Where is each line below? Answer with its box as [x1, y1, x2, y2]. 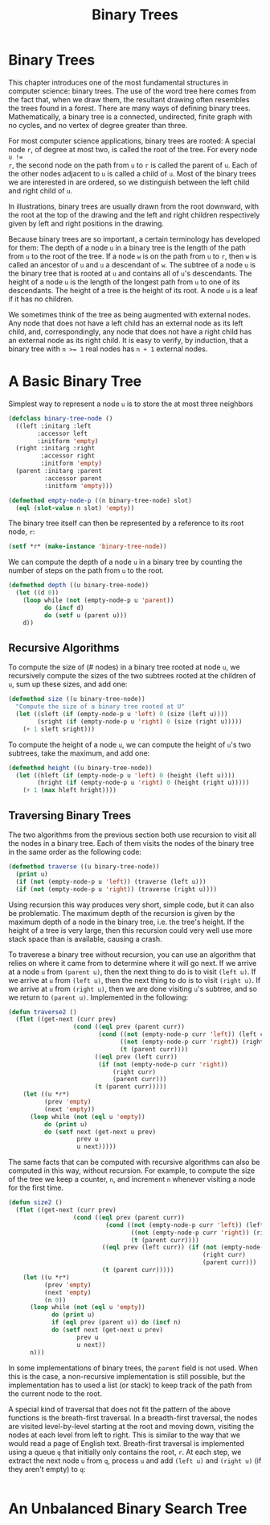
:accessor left [37, 429, 88, 437]
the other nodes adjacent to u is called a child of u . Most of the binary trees [8, 168, 257, 178]
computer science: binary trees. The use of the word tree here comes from [8, 86, 256, 96]
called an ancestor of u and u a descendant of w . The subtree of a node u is [8, 259, 256, 269]
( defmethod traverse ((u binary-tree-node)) [8, 863, 160, 871]
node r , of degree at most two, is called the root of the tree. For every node [8, 144, 258, 154]
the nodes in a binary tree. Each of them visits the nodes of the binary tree [8, 839, 255, 847]
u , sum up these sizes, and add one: [8, 679, 128, 690]
